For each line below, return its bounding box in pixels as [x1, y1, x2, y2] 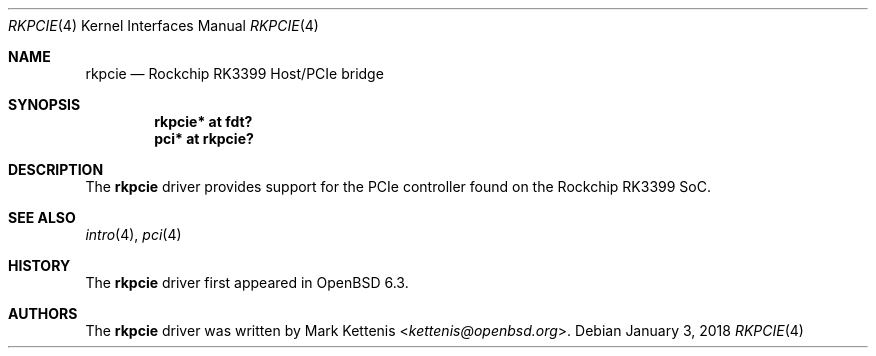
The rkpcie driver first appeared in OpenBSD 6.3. [85, 274, 409, 291]
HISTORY [8, 257, 71, 274]
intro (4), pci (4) [85, 226, 182, 243]
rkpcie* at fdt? [154, 113, 253, 130]
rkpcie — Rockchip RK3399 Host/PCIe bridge [85, 65, 384, 82]
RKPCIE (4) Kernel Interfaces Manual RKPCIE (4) [8, 17, 319, 34]
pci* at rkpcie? [154, 130, 254, 147]
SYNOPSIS [8, 96, 81, 113]
